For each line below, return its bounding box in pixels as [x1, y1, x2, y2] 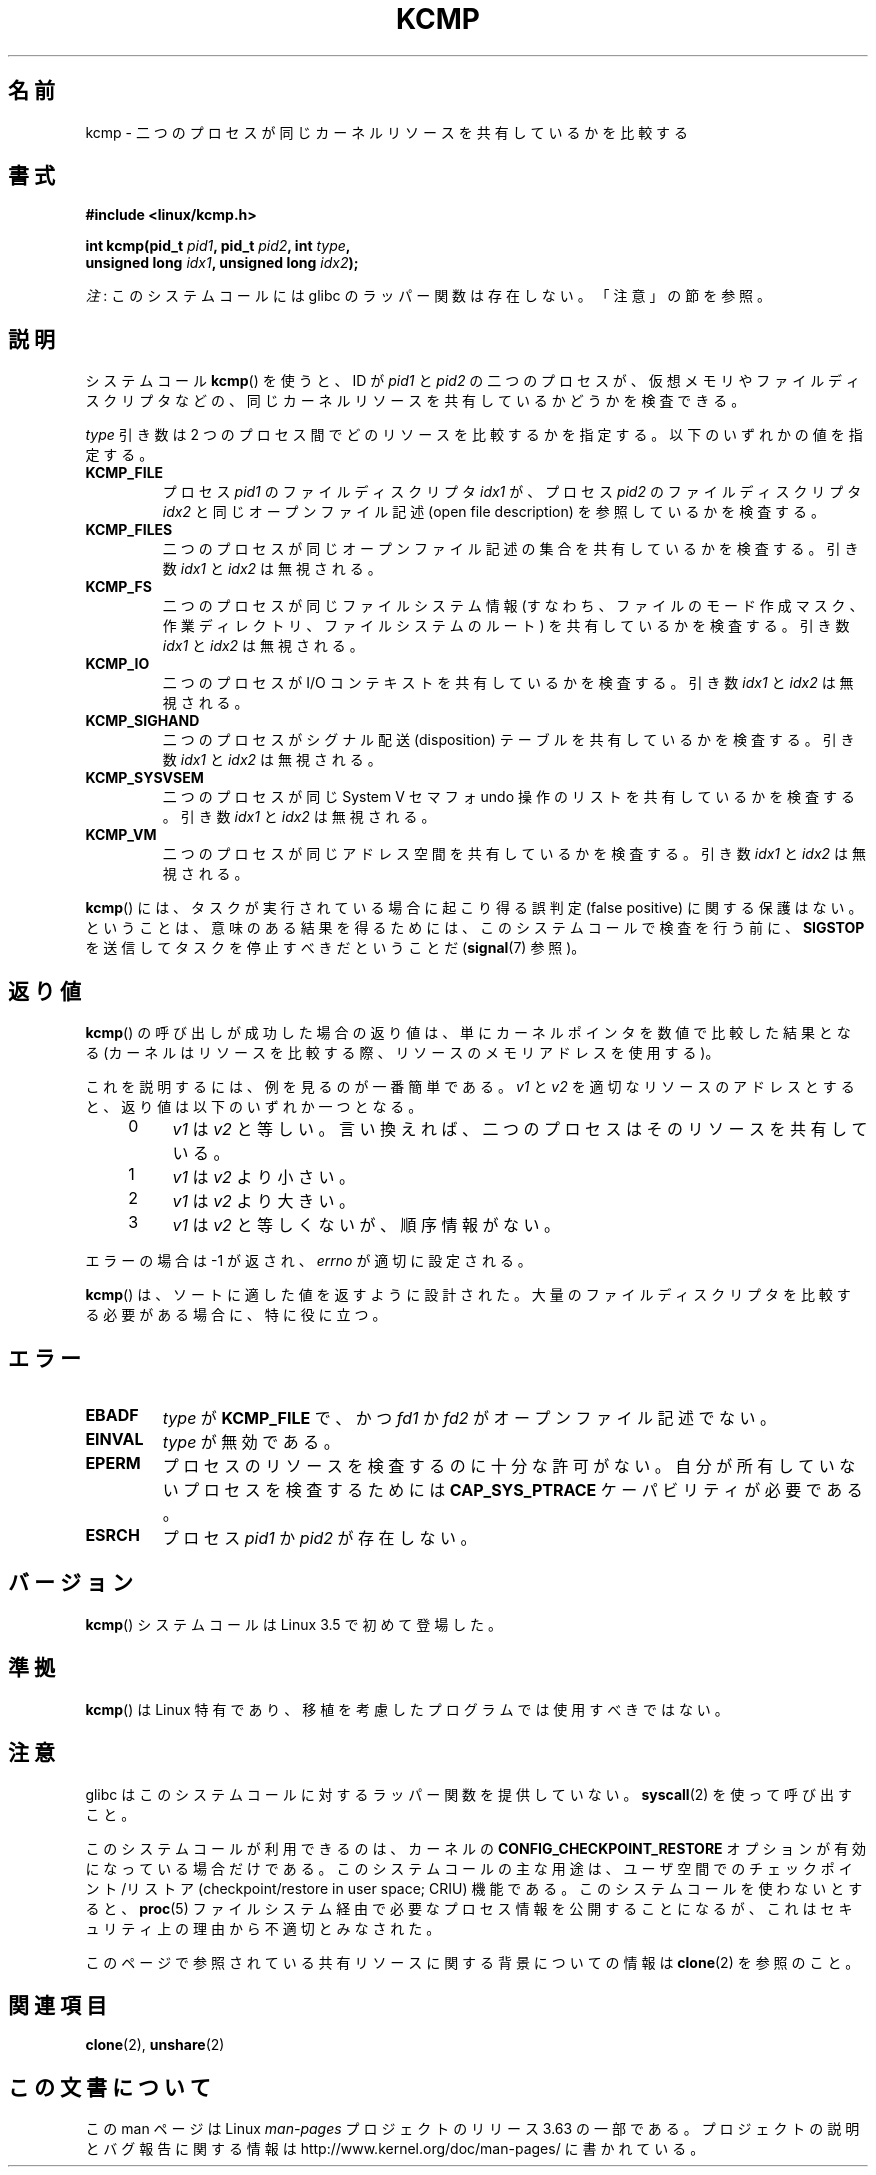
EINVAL [85, 1428, 144, 1449]
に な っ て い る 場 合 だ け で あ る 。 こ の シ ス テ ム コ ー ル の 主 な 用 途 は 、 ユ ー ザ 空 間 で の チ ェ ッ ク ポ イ [85, 1859, 853, 1877]
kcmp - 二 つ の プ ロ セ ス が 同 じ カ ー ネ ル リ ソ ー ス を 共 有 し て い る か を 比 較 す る [85, 123, 689, 141]
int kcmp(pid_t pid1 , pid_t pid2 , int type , [85, 237, 351, 255]
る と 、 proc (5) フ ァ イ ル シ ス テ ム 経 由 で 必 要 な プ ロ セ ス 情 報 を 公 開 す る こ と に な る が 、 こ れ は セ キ [85, 1899, 853, 1917]
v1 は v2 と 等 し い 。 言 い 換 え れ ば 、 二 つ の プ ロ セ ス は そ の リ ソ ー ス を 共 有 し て [172, 1119, 868, 1140]
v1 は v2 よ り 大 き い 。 [172, 1191, 355, 1212]
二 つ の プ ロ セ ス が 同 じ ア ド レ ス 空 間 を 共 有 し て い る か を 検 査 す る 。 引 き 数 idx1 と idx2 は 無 [162, 845, 866, 863]
